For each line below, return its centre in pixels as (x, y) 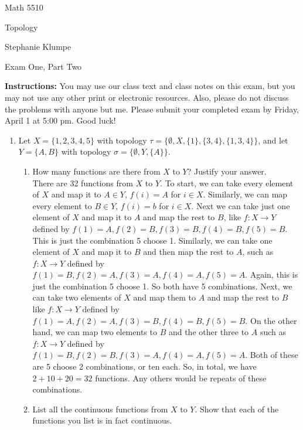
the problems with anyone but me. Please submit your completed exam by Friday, (152, 109)
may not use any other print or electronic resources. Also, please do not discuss (147, 97)
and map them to (164, 297)
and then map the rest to (188, 252)
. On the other (271, 320)
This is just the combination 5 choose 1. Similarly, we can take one (152, 240)
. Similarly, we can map (245, 194)
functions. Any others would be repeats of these (181, 378)
